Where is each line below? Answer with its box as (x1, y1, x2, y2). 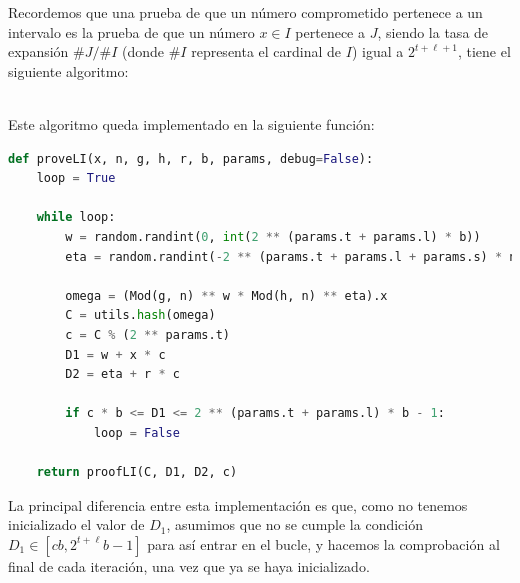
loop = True (36, 171, 116, 186)
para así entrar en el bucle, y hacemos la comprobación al (147, 533, 500, 554)
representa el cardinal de (191, 41, 342, 62)
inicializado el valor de (8, 514, 145, 535)
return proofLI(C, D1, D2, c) (36, 465, 238, 480)
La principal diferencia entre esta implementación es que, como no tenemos (8, 494, 468, 515)
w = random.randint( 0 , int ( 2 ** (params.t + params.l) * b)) (65, 229, 481, 244)
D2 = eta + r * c (65, 367, 180, 382)
